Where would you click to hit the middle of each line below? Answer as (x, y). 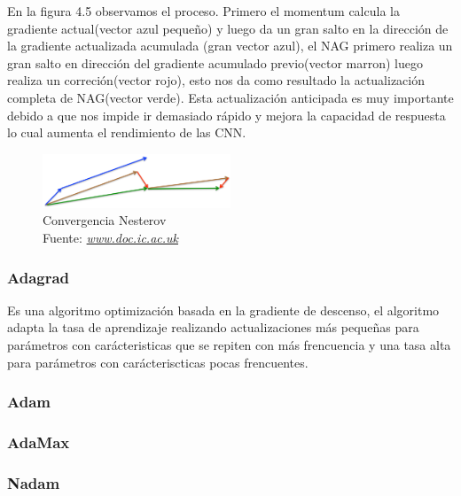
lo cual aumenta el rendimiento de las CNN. (127, 132)
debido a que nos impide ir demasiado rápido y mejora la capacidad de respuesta (227, 115)
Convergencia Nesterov (105, 220)
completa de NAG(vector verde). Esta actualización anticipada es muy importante (230, 97)
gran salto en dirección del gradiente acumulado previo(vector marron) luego (215, 62)
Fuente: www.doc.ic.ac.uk (110, 238)
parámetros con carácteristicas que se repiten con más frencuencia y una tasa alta (229, 345)
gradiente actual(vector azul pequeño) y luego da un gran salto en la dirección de (228, 28)
